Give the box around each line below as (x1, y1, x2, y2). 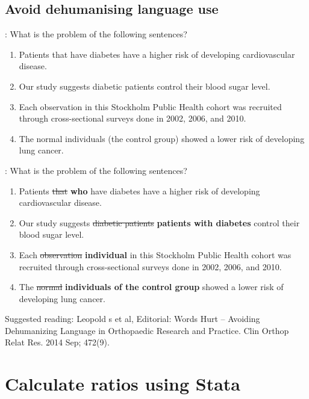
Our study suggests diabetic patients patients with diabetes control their (19, 216, 300, 229)
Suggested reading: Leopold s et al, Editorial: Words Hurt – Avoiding (5, 312, 260, 325)
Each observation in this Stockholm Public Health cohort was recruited (19, 100, 282, 113)
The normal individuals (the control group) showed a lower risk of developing (19, 132, 305, 144)
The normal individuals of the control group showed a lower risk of (19, 280, 284, 293)
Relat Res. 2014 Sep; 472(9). (5, 336, 110, 348)
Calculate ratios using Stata (5, 371, 241, 396)
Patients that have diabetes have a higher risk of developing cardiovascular (19, 48, 295, 60)
